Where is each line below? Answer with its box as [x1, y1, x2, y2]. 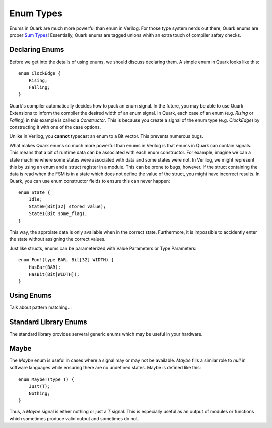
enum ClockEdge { [18, 71, 61, 76]
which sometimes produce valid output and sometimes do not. [9, 415, 139, 421]
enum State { [18, 190, 50, 195]
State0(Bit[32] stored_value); [28, 203, 106, 209]
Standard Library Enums [9, 318, 88, 327]
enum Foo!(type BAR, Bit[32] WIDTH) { [18, 257, 114, 263]
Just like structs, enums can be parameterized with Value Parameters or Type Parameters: [9, 245, 197, 251]
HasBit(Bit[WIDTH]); [28, 272, 80, 277]
